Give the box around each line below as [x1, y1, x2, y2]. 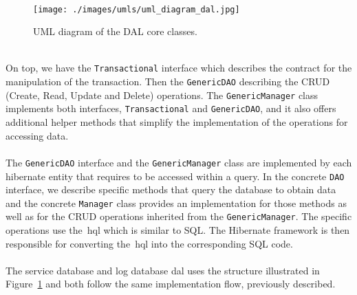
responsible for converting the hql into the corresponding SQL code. [6, 236, 293, 250]
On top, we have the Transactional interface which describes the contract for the [6, 61, 352, 75]
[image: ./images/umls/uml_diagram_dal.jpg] [33, 4, 240, 14]
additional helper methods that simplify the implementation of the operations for [6, 115, 348, 129]
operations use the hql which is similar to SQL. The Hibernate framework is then [6, 223, 350, 237]
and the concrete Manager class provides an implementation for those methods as [6, 195, 347, 210]
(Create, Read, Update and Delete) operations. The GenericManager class [6, 87, 318, 102]
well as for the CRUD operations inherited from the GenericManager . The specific [6, 209, 352, 223]
